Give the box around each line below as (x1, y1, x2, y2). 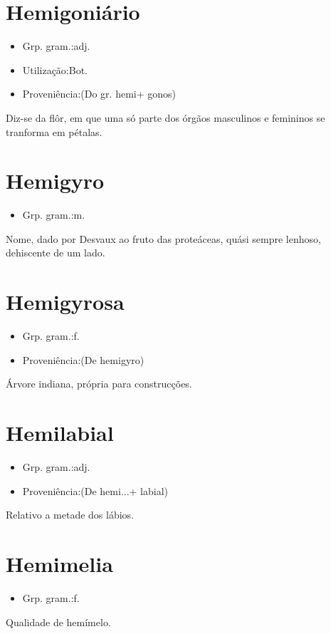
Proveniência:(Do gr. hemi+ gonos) (22, 86, 177, 101)
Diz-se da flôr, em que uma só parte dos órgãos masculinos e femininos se (6, 110, 325, 125)
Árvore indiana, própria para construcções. (6, 376, 192, 391)
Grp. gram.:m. (22, 207, 85, 222)
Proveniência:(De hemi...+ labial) (22, 483, 169, 498)
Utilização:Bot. (22, 62, 88, 77)
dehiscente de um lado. (6, 245, 105, 260)
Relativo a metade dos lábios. (6, 507, 134, 522)
